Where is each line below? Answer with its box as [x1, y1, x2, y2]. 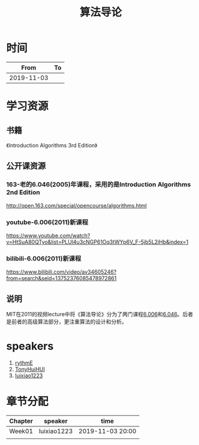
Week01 [9, 426, 34, 435]
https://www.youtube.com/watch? [6, 232, 91, 239]
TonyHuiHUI [14, 365, 45, 373]
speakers [6, 340, 54, 353]
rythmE [14, 359, 33, 366]
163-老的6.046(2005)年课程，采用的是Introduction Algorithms [6, 180, 191, 189]
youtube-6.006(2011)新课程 [6, 218, 89, 226]
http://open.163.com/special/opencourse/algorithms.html [6, 202, 147, 209]
